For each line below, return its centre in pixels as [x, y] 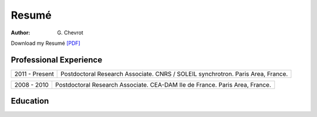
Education [30, 101]
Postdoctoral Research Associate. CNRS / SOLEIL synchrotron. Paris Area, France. [174, 74]
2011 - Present [34, 74]
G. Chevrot [70, 33]
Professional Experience [57, 60]
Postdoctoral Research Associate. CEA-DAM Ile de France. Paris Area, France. [163, 84]
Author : [21, 33]
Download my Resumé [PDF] [45, 43]
